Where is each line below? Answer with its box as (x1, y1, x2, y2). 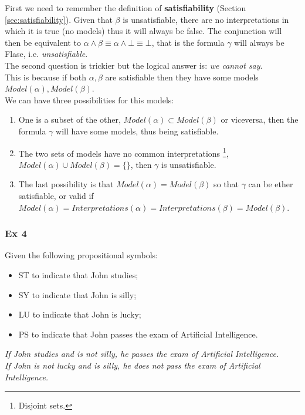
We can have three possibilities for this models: (5, 93, 174, 106)
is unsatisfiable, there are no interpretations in (123, 13, 289, 25)
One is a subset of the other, (18, 113, 121, 126)
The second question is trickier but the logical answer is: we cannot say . (5, 59, 263, 71)
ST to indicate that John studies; (18, 268, 138, 281)
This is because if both (5, 70, 87, 83)
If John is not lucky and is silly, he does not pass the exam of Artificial (5, 359, 260, 371)
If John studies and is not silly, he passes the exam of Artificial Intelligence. (5, 347, 279, 360)
